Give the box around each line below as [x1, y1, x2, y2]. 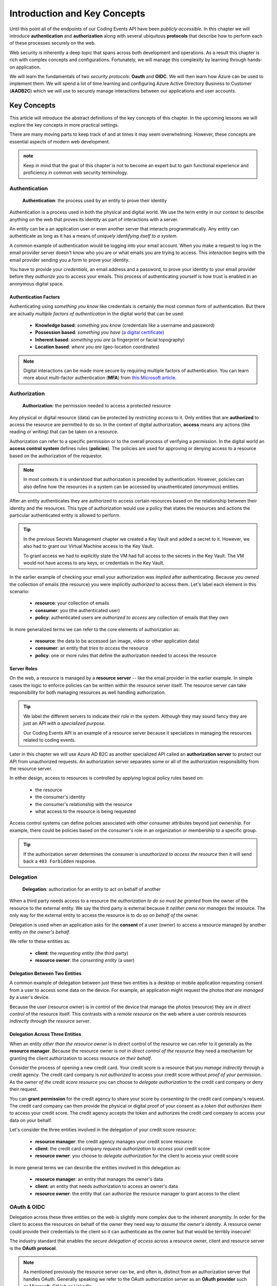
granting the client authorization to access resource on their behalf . [9, 1055, 152, 1061]
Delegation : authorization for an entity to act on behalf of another [22, 886, 161, 892]
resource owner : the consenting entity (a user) [35, 957, 135, 963]
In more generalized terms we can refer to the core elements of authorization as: [9, 626, 180, 632]
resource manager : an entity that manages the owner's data [35, 1176, 164, 1183]
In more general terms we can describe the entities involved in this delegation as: [9, 1164, 181, 1170]
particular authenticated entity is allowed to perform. [9, 512, 121, 518]
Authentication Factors [9, 294, 60, 300]
